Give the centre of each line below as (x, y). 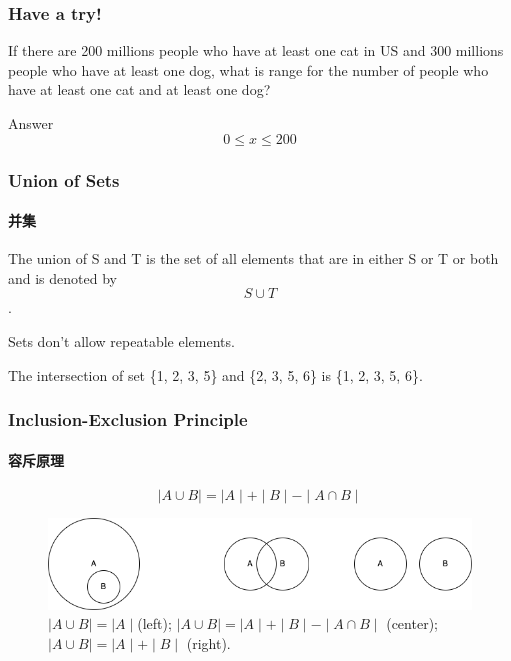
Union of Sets (64, 179)
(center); (412, 623)
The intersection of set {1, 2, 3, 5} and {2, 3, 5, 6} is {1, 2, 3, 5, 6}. (215, 374)
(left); (154, 623)
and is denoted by (62, 277)
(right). (208, 642)
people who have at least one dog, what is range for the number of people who (248, 69)
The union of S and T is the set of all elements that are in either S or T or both (253, 258)
